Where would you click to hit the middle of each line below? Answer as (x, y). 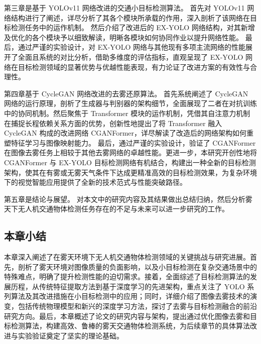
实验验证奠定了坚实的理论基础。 (71, 335)
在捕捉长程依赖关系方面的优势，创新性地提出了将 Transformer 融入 (113, 123)
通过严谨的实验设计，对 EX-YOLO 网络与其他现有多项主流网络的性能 (132, 47)
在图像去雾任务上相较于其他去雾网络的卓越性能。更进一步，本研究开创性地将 (130, 152)
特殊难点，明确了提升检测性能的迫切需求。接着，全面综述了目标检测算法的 (127, 276)
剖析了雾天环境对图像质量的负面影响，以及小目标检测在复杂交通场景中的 (137, 266)
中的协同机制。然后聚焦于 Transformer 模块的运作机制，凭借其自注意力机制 (127, 113)
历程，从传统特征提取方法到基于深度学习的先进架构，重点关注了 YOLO (128, 286)
